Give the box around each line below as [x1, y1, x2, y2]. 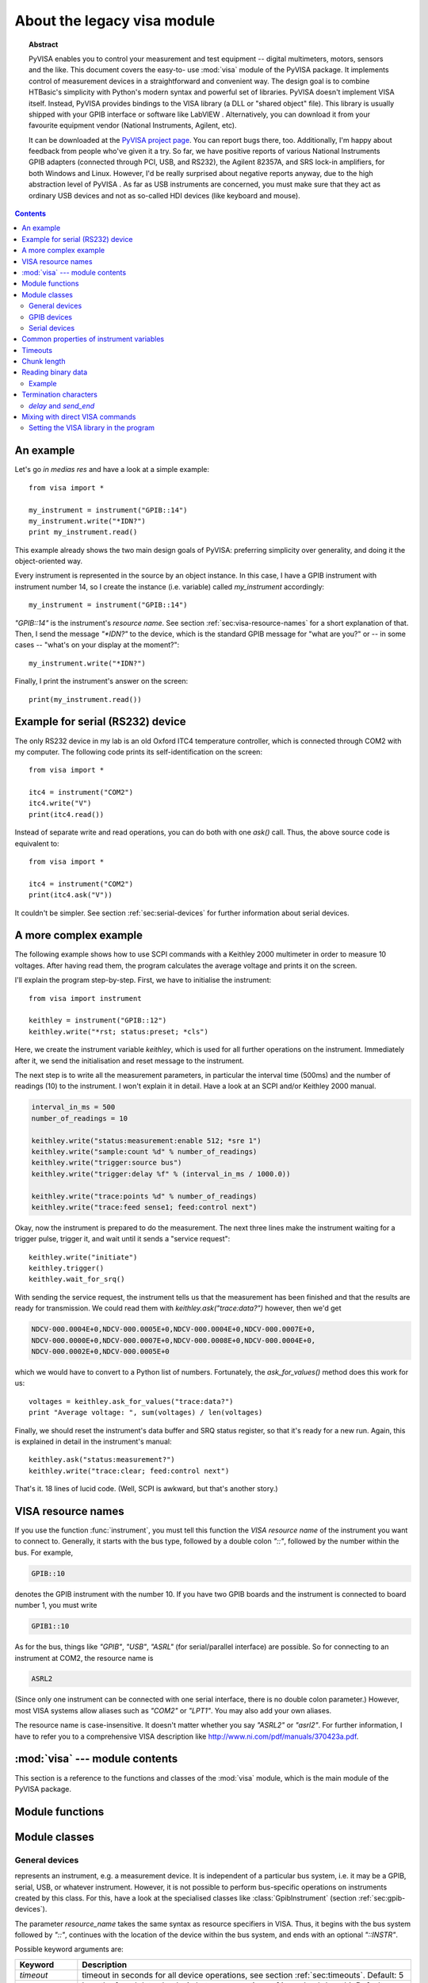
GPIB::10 [31, 1569, 66, 1578]
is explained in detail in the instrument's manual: [14, 1436, 172, 1446]
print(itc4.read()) [29, 810, 105, 819]
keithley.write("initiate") [29, 1252, 138, 1261]
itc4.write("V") [29, 799, 92, 808]
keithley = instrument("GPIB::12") [29, 1016, 167, 1025]
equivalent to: [14, 838, 59, 848]
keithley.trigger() [29, 1264, 105, 1273]
